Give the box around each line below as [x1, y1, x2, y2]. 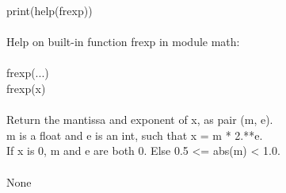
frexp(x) [6, 79, 46, 96]
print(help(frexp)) [6, 2, 93, 18]
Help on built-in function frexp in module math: [6, 33, 240, 50]
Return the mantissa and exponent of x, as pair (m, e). [6, 111, 273, 128]
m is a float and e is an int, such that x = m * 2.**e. [6, 126, 263, 143]
